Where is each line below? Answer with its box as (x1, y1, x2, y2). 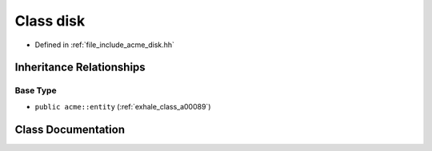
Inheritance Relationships (14, 61, 146, 74)
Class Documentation (14, 122, 126, 136)
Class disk (14, 12, 86, 30)
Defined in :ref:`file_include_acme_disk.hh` (34, 40, 175, 50)
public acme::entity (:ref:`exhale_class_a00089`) (34, 101, 211, 111)
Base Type (14, 85, 57, 96)
